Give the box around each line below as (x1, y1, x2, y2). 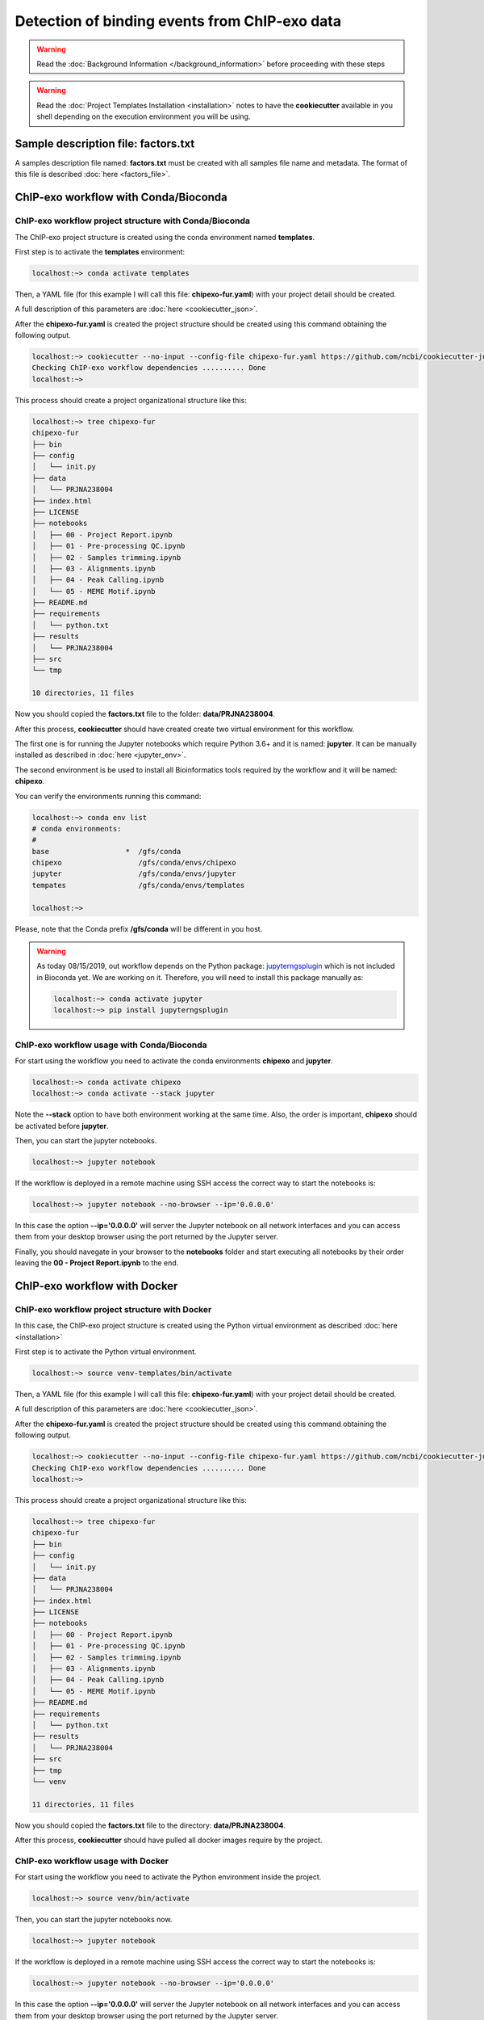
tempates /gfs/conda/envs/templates (31, 881, 245, 890)
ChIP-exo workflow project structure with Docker (15, 1303, 212, 1315)
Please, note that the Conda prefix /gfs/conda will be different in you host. (15, 924, 263, 933)
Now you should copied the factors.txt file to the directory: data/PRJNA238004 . (15, 1820, 286, 1830)
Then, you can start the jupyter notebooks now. (15, 1915, 173, 1925)
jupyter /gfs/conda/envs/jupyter (31, 869, 237, 878)
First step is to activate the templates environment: (15, 246, 186, 256)
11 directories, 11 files (31, 1799, 135, 1809)
